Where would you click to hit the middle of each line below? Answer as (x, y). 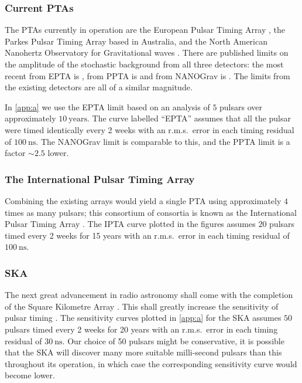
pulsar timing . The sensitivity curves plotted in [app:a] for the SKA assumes (143, 318)
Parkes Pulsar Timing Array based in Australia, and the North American (136, 41)
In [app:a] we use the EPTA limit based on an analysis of (107, 106)
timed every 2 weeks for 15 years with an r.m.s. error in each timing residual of (147, 235)
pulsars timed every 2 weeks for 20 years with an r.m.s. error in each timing (141, 329)
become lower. (30, 375)
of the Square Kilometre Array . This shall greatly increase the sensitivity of (142, 306)
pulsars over (241, 106)
